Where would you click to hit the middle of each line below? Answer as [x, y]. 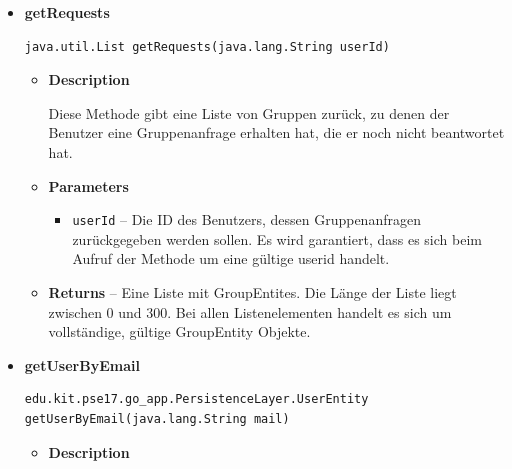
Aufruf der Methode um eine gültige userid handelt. [231, 258]
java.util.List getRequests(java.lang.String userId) [207, 46]
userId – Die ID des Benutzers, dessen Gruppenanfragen [246, 219]
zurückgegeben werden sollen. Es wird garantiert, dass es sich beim [277, 238]
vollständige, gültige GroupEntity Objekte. [179, 331]
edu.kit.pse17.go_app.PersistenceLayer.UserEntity [196, 399]
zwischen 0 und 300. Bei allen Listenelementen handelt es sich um [250, 311]
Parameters [88, 185]
